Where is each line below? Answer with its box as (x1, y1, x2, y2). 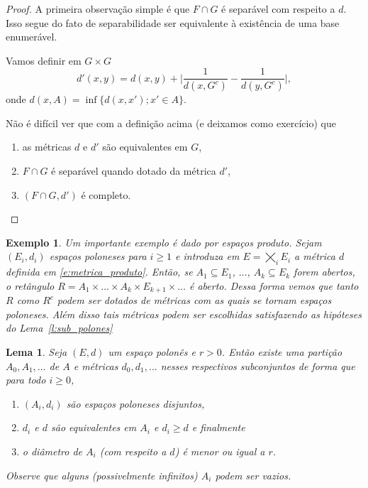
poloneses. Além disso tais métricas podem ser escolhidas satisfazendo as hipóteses (6, 306, 362, 321)
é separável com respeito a (221, 1, 335, 16)
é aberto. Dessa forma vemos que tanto (189, 278, 359, 293)
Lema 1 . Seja (6, 345, 67, 359)
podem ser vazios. (215, 467, 291, 482)
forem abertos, (294, 264, 355, 279)
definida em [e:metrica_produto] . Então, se (6, 264, 193, 279)
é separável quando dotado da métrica (51, 163, 216, 178)
